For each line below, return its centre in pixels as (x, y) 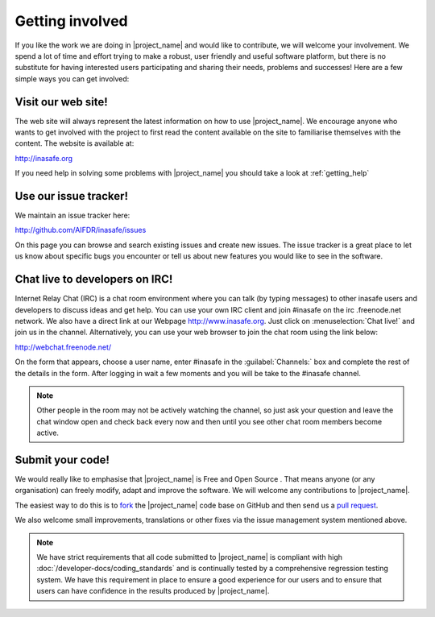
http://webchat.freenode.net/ (63, 347)
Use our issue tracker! (72, 196)
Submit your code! (62, 460)
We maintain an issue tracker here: (72, 215)
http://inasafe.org (43, 158)
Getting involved (71, 21)
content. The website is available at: (75, 143)
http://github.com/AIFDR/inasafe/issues (81, 230)
